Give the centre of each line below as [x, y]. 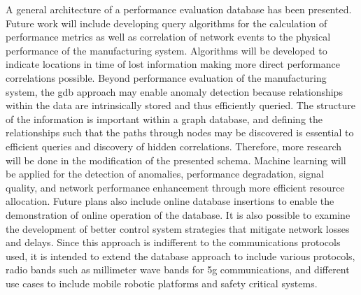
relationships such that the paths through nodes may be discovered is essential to [180, 132]
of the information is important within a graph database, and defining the [164, 118]
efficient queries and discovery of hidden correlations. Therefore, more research [174, 146]
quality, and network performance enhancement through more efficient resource [175, 187]
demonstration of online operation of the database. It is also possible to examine [178, 214]
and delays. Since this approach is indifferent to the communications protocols [173, 242]
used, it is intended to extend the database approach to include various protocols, [180, 256]
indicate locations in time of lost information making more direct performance [173, 64]
